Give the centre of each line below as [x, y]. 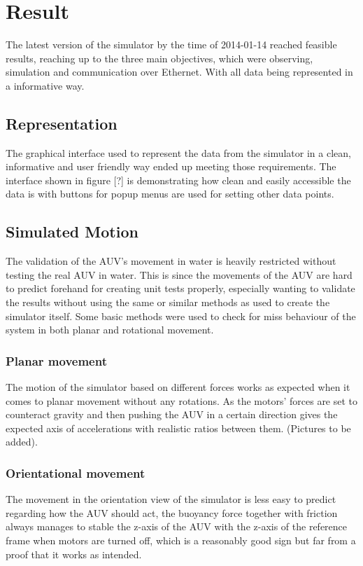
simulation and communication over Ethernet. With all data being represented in [179, 72]
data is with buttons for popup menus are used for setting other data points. [170, 194]
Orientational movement [76, 472]
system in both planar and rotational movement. [110, 330]
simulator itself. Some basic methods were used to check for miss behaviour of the [181, 316]
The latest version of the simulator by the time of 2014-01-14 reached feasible [171, 44]
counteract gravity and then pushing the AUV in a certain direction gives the [172, 414]
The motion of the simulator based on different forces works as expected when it [178, 387]
